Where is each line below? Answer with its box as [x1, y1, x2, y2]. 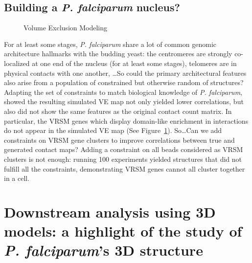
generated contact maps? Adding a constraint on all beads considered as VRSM [4, 144, 243, 154]
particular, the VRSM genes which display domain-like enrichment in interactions [4, 115, 249, 126]
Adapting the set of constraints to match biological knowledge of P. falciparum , [4, 87, 243, 97]
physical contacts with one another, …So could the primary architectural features [4, 67, 247, 78]
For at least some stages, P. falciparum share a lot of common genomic [4, 39, 217, 49]
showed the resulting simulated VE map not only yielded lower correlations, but [4, 96, 244, 107]
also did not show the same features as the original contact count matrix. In [4, 106, 232, 116]
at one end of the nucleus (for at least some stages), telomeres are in [32, 58, 237, 68]
